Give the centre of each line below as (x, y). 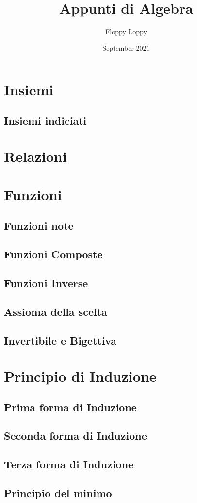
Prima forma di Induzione (70, 407)
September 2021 (126, 48)
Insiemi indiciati (45, 120)
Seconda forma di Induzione (75, 435)
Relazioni (35, 156)
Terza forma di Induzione (69, 464)
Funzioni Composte (53, 254)
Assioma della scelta (56, 311)
